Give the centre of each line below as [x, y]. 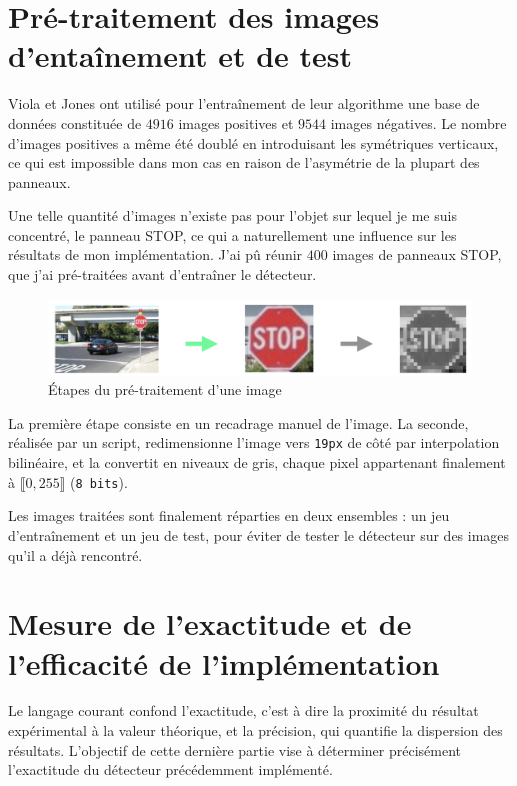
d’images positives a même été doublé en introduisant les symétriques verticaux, [253, 142]
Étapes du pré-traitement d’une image [165, 389]
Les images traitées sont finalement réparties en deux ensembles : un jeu [229, 515]
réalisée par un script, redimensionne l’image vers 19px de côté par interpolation [254, 442]
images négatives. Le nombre [418, 122]
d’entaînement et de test [180, 55]
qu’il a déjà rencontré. [75, 554]
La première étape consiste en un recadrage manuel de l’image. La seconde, [238, 422]
